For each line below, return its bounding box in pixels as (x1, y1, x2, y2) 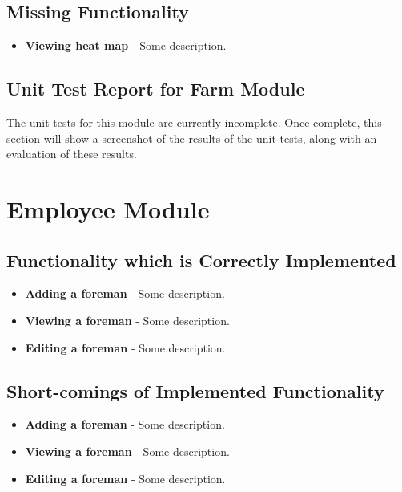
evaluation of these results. (6, 145, 137, 162)
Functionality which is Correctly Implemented (6, 247, 396, 272)
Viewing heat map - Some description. (25, 37, 227, 54)
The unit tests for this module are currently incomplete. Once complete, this (6, 114, 382, 130)
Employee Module (6, 192, 210, 225)
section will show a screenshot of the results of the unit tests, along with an (6, 129, 377, 146)
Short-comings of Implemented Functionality (6, 378, 384, 403)
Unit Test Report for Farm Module (6, 76, 305, 101)
